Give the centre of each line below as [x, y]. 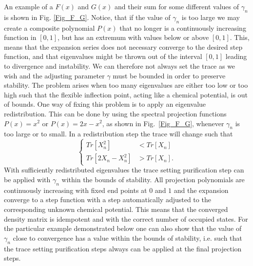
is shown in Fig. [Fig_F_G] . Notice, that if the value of [87, 17]
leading [236, 56]
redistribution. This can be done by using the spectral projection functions [115, 113]
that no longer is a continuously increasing [183, 28]
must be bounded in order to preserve [169, 75]
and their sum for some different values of [177, 6]
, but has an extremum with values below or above [133, 37]
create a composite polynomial [49, 28]
